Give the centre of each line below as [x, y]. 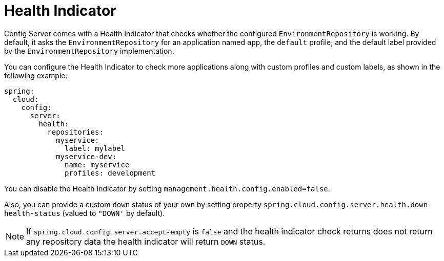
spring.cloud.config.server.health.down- [348, 204]
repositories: [75, 132]
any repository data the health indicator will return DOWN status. [146, 241]
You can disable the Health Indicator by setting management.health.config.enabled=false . [167, 188]
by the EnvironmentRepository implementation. [89, 51]
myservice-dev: [86, 156]
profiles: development [110, 173]
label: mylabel [95, 148]
